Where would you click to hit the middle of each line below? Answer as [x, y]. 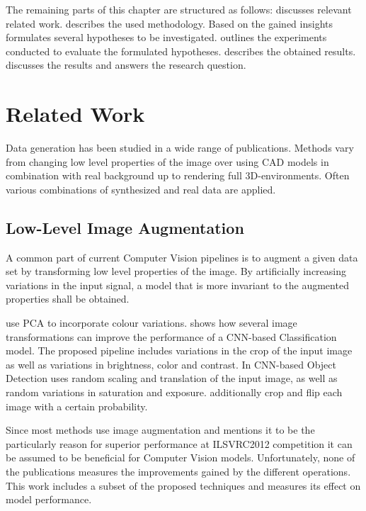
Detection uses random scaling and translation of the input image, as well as [172, 378]
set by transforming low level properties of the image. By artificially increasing [176, 271]
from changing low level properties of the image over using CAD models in [167, 161]
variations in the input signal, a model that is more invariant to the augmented [177, 285]
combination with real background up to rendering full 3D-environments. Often [178, 175]
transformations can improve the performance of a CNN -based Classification [171, 336]
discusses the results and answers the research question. [126, 65]
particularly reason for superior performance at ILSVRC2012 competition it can [179, 443]
